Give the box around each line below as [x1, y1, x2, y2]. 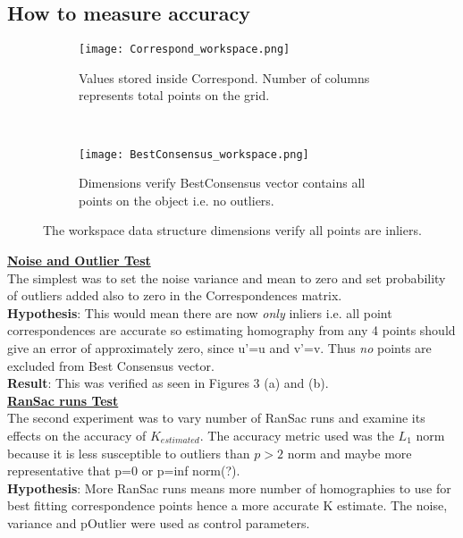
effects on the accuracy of [7, 426, 147, 445]
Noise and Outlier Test [7, 251, 151, 270]
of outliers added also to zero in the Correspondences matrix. [7, 286, 342, 305]
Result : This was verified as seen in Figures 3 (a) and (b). [7, 374, 329, 392]
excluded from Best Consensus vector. [7, 356, 215, 374]
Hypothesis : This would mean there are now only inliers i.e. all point [7, 303, 392, 322]
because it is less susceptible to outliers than [7, 443, 250, 462]
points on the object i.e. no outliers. [79, 190, 274, 209]
